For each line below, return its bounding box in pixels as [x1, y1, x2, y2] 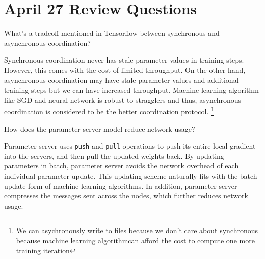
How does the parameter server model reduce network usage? [4, 123, 195, 134]
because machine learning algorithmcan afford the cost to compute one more [16, 235, 255, 245]
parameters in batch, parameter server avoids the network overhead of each [4, 160, 239, 171]
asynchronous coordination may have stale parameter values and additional [4, 74, 239, 85]
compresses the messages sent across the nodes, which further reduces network [4, 190, 248, 201]
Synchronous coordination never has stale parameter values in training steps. [4, 54, 244, 65]
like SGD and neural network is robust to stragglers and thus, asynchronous [4, 94, 242, 105]
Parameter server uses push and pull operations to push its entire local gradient [4, 140, 256, 151]
